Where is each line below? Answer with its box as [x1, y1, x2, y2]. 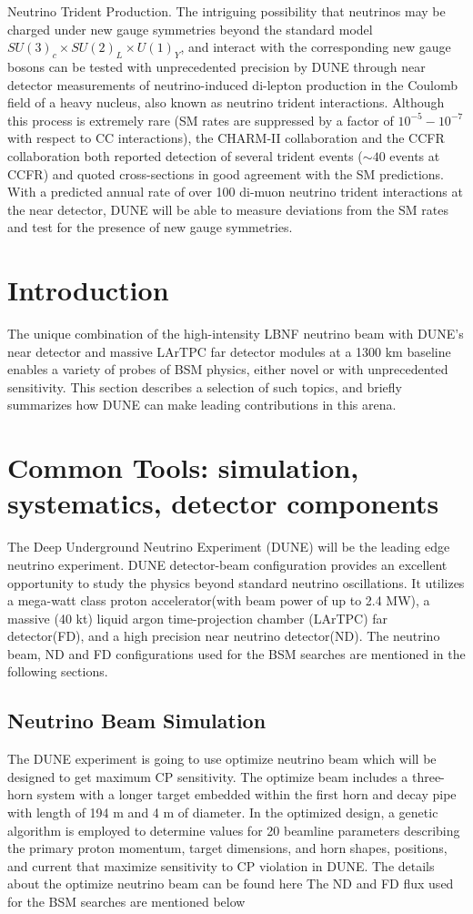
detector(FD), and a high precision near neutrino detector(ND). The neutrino [7, 626, 440, 645]
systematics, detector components [7, 484, 439, 522]
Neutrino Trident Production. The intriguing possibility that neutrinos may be [7, 2, 446, 20]
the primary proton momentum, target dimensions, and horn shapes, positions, [7, 838, 448, 858]
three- [411, 767, 445, 786]
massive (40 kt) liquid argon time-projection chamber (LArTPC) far [7, 608, 388, 627]
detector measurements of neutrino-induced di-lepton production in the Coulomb [7, 75, 458, 94]
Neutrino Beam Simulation [7, 706, 267, 735]
